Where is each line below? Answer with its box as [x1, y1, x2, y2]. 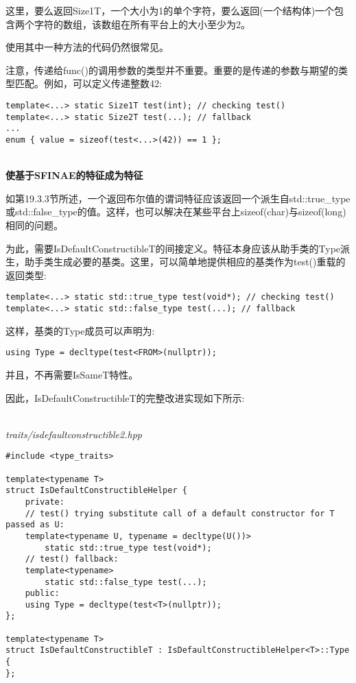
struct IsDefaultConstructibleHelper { [5, 486, 187, 496]
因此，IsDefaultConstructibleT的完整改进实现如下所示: [5, 390, 245, 405]
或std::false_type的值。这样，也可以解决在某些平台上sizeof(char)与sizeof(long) [5, 204, 346, 219]
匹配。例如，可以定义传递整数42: [14, 76, 162, 91]
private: [25, 496, 64, 507]
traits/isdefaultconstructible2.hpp [5, 427, 142, 441]
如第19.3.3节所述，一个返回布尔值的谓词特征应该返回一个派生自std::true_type [5, 191, 351, 205]
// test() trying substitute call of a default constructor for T [25, 508, 335, 518]
